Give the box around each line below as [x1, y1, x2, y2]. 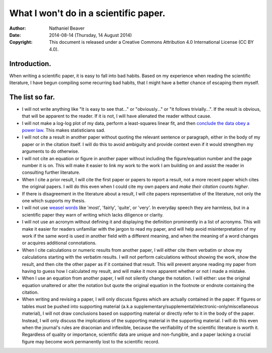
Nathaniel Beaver [49, 25, 85, 31]
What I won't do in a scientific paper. [9, 8, 166, 19]
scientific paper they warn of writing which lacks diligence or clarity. [22, 211, 164, 218]
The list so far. [9, 93, 55, 101]
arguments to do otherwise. [22, 149, 80, 155]
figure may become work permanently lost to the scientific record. [22, 338, 160, 344]
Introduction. [9, 59, 51, 68]
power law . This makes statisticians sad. [22, 127, 105, 133]
